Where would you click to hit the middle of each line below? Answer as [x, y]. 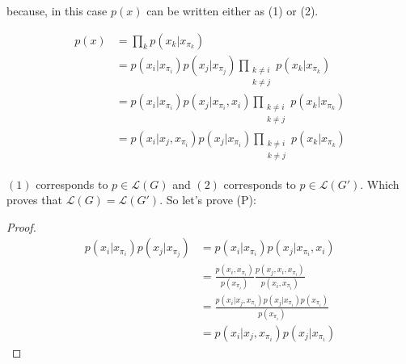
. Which [380, 184]
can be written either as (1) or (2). [233, 10]
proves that [34, 200]
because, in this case [57, 10]
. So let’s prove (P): [208, 200]
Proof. [21, 226]
